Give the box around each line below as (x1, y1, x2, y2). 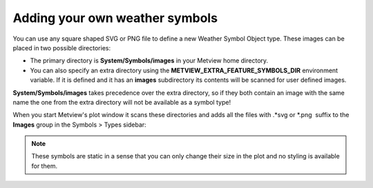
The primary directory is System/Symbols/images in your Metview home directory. (30, 56, 269, 65)
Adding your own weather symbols (12, 10, 218, 25)
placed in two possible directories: (12, 43, 111, 52)
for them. (31, 162, 58, 170)
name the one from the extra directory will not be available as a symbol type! (12, 98, 231, 106)
